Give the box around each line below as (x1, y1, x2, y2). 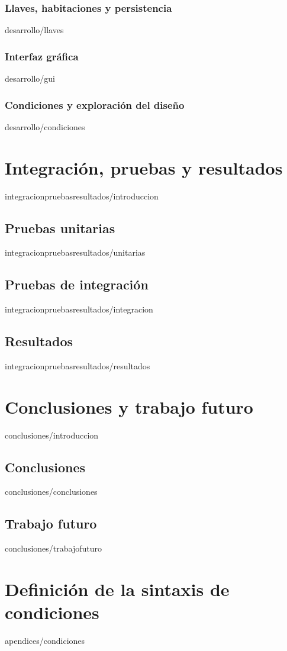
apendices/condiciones (5, 634, 85, 647)
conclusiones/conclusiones (5, 485, 98, 498)
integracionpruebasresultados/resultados (5, 359, 150, 372)
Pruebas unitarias (5, 218, 115, 237)
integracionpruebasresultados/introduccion (5, 189, 159, 202)
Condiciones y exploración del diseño (5, 97, 185, 112)
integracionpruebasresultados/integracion (5, 303, 153, 315)
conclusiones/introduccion (5, 428, 99, 441)
